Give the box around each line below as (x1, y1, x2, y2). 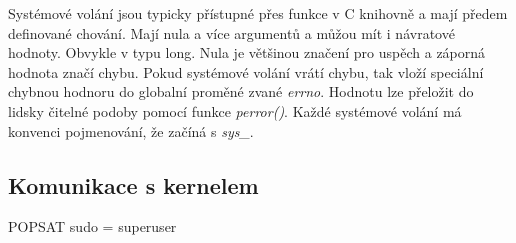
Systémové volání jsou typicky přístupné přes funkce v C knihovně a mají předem (8, 3, 508, 23)
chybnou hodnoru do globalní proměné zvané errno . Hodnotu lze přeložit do (8, 81, 474, 102)
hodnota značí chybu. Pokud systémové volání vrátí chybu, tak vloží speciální (8, 61, 484, 82)
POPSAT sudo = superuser (8, 216, 177, 237)
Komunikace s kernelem (8, 169, 259, 200)
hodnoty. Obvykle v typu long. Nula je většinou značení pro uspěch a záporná (8, 42, 486, 63)
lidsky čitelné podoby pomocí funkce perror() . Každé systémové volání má (8, 100, 462, 121)
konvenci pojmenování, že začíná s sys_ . (8, 120, 254, 141)
